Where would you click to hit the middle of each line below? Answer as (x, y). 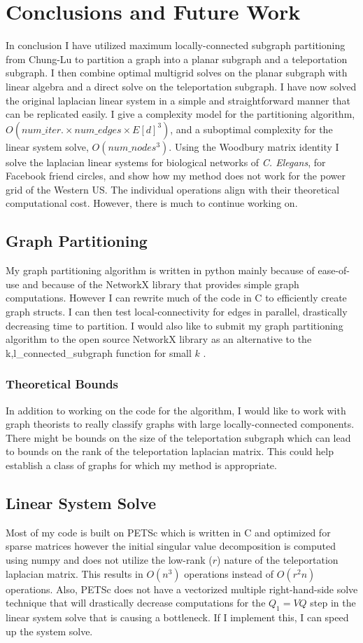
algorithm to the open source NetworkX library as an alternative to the (159, 339)
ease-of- (334, 270)
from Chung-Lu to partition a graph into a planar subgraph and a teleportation (177, 59)
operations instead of (229, 573)
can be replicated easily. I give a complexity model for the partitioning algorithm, (180, 114)
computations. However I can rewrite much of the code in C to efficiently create (176, 298)
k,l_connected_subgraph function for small (99, 352)
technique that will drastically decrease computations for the (136, 603)
